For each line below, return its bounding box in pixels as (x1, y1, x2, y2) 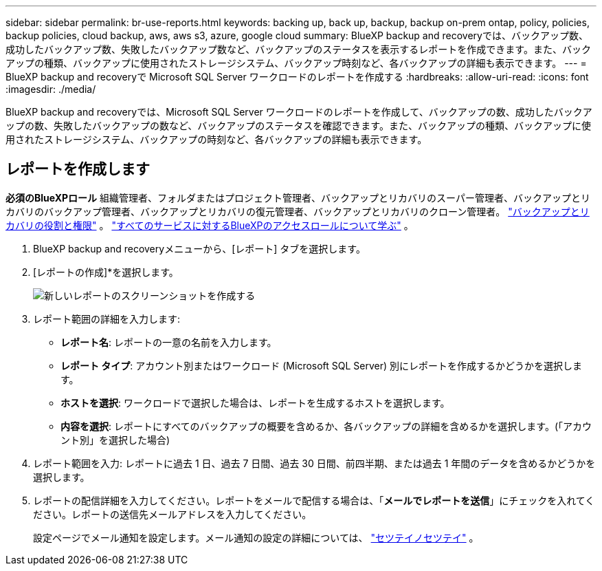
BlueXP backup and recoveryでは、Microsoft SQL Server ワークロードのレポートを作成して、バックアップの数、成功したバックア (5, 106, 592, 118)
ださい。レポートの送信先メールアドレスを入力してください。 (33, 508, 312, 520)
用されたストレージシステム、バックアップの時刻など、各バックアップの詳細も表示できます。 (5, 133, 427, 145)
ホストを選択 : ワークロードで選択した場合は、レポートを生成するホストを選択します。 (60, 396, 450, 409)
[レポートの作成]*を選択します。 (33, 266, 179, 278)
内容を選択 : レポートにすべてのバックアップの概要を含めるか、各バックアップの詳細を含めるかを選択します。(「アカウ (60, 420, 592, 432)
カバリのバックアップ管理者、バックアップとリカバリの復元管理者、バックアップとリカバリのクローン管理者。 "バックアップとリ (5, 205, 590, 217)
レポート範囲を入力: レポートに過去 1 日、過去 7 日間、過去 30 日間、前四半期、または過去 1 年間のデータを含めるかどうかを (33, 457, 596, 469)
